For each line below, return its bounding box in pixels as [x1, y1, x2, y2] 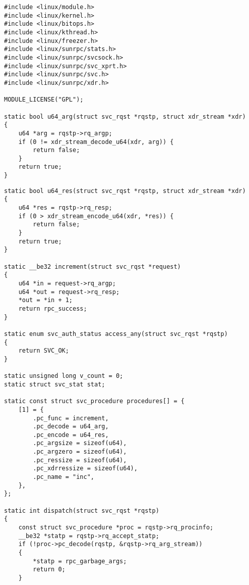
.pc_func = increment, [33, 414, 109, 422]
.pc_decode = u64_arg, [33, 423, 109, 430]
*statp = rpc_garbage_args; [33, 557, 127, 565]
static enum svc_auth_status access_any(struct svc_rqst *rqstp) [4, 330, 228, 337]
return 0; [33, 566, 66, 573]
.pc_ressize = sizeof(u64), [33, 456, 127, 464]
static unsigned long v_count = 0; [4, 372, 123, 380]
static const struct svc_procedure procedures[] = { [4, 398, 184, 405]
